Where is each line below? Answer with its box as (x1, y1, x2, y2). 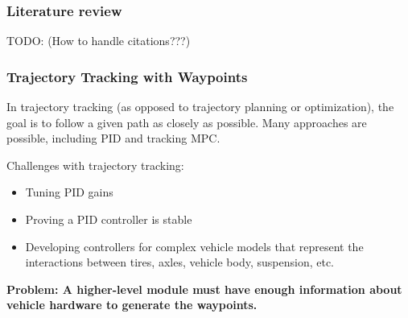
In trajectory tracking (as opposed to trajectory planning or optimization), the (6, 98, 394, 115)
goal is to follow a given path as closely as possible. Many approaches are (6, 114, 367, 130)
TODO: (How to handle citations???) (6, 32, 191, 49)
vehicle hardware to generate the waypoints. (6, 296, 258, 313)
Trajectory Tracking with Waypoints (6, 66, 248, 86)
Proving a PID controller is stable (25, 211, 192, 227)
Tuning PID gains (25, 184, 113, 200)
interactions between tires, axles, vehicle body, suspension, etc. (25, 254, 334, 271)
